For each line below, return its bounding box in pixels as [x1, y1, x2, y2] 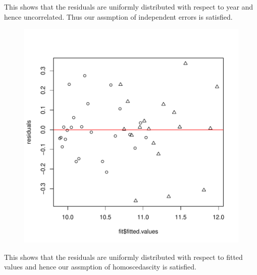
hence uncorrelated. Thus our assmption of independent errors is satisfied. [4, 11, 233, 22]
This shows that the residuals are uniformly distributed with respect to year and [4, 2, 253, 12]
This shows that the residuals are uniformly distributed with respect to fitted [4, 251, 243, 262]
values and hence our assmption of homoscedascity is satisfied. [4, 261, 196, 272]
